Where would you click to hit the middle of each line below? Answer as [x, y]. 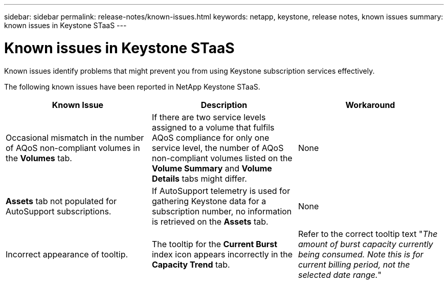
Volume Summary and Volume [212, 168]
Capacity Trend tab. [191, 264]
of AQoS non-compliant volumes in [73, 148]
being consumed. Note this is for [361, 254]
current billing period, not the [354, 264]
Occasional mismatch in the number [75, 137]
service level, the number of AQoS [218, 148]
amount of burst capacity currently [365, 244]
